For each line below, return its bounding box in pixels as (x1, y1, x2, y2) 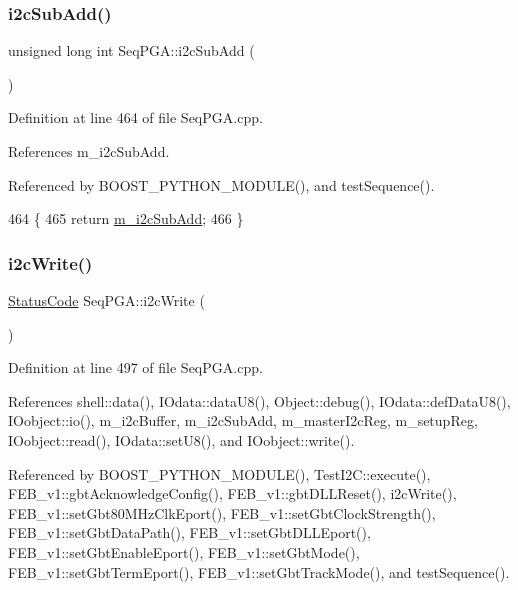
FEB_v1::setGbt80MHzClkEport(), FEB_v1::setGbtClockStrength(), (8, 502, 436, 523)
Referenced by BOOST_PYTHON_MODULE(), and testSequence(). (8, 174, 435, 195)
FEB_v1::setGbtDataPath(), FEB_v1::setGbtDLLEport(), (8, 522, 371, 543)
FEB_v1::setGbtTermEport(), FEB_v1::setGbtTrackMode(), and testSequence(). (8, 561, 510, 582)
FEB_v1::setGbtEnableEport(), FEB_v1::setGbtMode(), (8, 541, 360, 562)
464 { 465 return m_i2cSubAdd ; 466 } (8, 208, 244, 229)
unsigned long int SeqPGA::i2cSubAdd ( (8, 40, 255, 61)
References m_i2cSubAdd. (8, 141, 170, 161)
